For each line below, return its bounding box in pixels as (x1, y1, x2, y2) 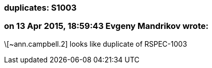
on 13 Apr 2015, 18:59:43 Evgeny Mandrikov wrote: (4, 21, 208, 31)
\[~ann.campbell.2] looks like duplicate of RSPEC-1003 (4, 39, 187, 48)
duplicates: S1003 (4, 3, 77, 13)
